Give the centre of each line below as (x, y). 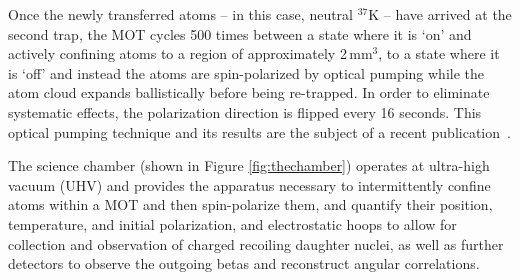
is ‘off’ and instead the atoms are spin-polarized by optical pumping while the (246, 72)
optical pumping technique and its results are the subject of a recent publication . (259, 131)
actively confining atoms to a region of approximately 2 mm (190, 53)
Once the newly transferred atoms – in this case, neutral (181, 14)
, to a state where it (439, 53)
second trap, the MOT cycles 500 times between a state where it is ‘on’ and (240, 33)
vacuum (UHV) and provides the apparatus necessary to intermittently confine (249, 184)
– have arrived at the (447, 14)
